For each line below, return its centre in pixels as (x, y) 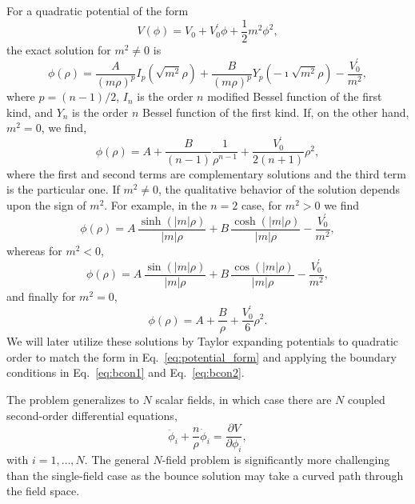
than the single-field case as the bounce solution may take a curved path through (205, 475)
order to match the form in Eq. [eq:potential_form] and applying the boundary (202, 356)
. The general (117, 459)
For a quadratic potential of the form (98, 10)
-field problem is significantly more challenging (276, 459)
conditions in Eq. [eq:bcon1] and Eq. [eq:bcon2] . (126, 372)
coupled (367, 399)
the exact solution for (59, 49)
